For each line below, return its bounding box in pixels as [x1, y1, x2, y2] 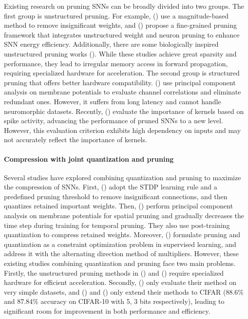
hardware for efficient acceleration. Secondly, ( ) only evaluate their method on [4, 277, 236, 287]
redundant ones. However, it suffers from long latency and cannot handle [4, 96, 221, 106]
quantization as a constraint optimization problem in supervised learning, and [4, 239, 236, 249]
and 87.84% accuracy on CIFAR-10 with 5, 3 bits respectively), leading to [4, 296, 225, 306]
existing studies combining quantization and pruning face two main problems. [4, 258, 236, 268]
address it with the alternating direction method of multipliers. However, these [4, 248, 239, 259]
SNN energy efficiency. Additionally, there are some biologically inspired [4, 39, 219, 49]
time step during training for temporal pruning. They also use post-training [4, 220, 230, 230]
